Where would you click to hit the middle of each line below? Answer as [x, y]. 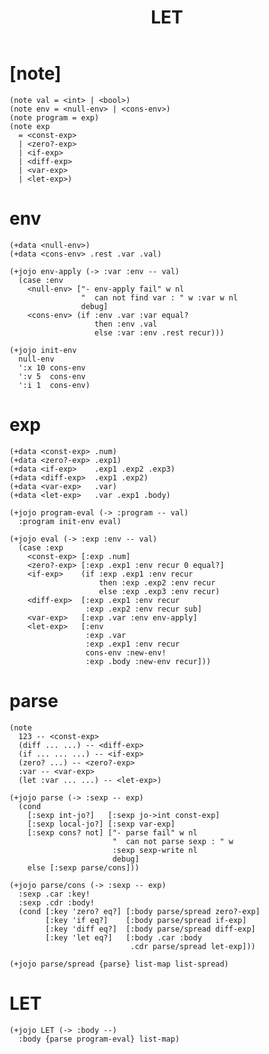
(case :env [41, 280]
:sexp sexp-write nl [155, 850]
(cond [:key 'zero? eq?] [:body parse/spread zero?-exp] [139, 911]
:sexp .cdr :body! [57, 902]
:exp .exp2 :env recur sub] [143, 609]
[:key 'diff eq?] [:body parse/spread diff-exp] [150, 929]
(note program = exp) [54, 117]
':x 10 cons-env [52, 367]
